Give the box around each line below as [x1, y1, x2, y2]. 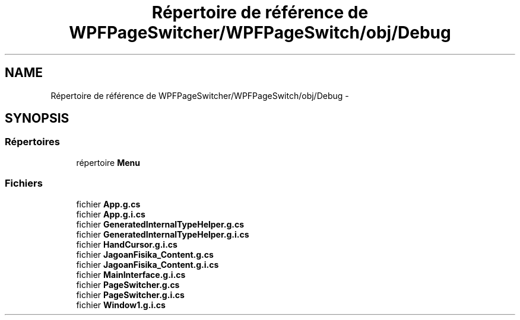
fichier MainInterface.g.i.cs [76, 269, 186, 280]
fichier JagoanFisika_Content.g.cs [76, 249, 214, 260]
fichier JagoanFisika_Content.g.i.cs [76, 259, 219, 270]
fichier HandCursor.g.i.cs [76, 239, 177, 249]
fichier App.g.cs [76, 199, 141, 209]
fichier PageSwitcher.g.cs [76, 279, 180, 290]
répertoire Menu [76, 157, 141, 168]
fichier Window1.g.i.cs [76, 299, 166, 310]
